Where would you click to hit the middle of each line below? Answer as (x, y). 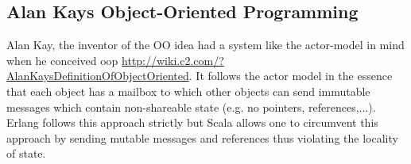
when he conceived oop (62, 60)
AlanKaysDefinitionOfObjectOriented (98, 76)
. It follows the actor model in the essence (291, 76)
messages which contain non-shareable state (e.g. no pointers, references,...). (191, 107)
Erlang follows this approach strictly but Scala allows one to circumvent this (192, 122)
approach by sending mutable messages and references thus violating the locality (202, 137)
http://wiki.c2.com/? (173, 60)
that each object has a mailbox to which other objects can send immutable (188, 91)
